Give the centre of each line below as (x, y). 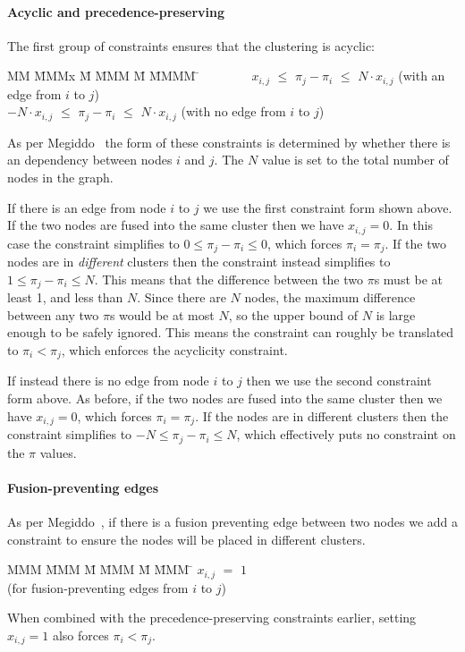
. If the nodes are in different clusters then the (322, 415)
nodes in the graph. (60, 178)
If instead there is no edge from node (108, 381)
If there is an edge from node (87, 207)
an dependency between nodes (90, 160)
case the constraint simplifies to (93, 243)
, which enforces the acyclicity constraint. (174, 350)
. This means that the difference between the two (229, 279)
